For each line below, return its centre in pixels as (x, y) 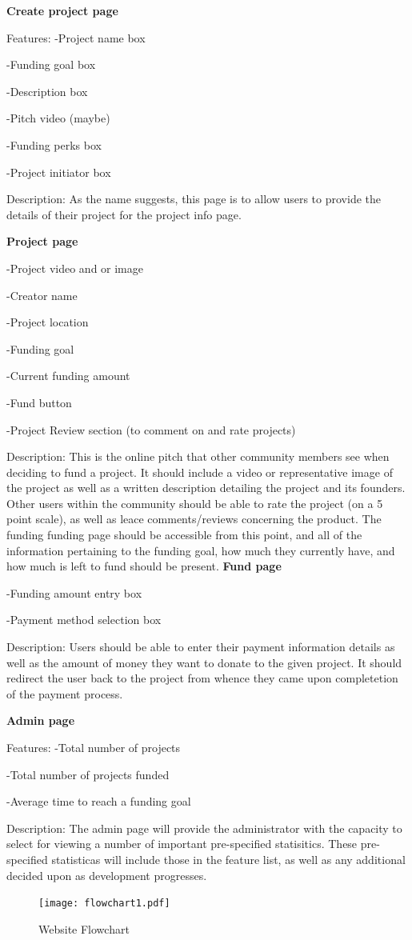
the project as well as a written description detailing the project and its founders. (206, 488)
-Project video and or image (75, 268)
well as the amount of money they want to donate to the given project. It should (204, 662)
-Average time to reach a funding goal (99, 801)
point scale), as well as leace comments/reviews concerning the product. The (194, 519)
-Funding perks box (54, 144)
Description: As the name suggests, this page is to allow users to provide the (194, 199)
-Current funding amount (68, 376)
